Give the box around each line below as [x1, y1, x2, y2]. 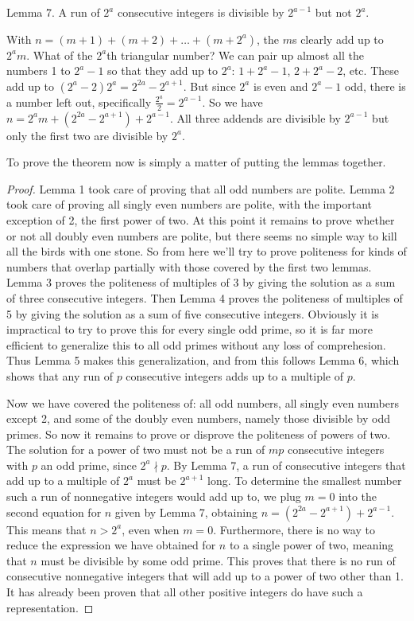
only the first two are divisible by [6, 127, 168, 143]
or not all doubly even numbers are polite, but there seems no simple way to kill [6, 227, 397, 244]
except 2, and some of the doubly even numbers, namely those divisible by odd [6, 410, 390, 427]
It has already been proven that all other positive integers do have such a [6, 584, 363, 600]
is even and [253, 77, 308, 94]
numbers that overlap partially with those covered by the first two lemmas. [6, 258, 372, 275]
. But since [183, 77, 236, 94]
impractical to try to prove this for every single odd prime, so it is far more [6, 321, 373, 338]
